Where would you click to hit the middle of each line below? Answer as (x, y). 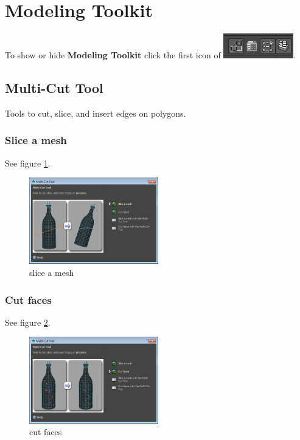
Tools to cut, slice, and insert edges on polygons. (96, 113)
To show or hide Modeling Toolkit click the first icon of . (151, 55)
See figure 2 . (28, 322)
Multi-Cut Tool (54, 88)
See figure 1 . (28, 163)
